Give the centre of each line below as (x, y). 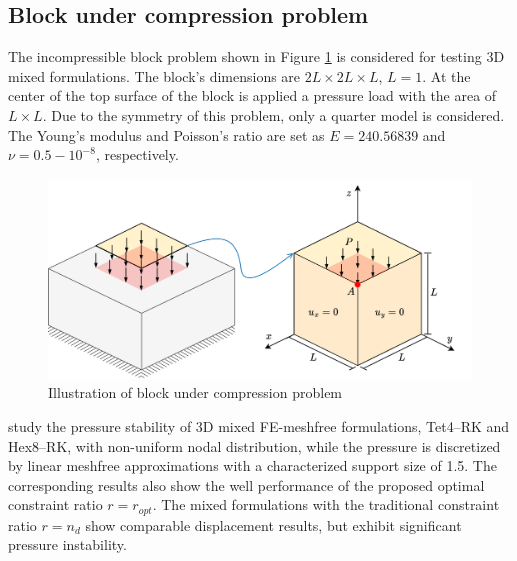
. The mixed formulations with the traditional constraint (326, 504)
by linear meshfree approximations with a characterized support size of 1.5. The (252, 465)
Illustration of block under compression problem (195, 392)
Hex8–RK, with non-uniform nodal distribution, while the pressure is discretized (254, 445)
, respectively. (137, 154)
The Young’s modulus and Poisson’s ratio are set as (166, 134)
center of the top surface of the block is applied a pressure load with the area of (252, 95)
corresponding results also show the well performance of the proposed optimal (246, 484)
